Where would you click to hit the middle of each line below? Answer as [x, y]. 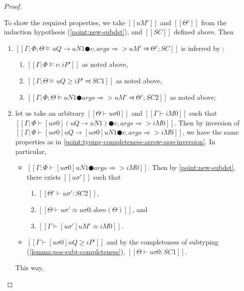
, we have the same [211, 132]
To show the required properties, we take [65, 22]
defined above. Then [204, 32]
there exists [44, 176]
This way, [30, 268]
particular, [31, 151]
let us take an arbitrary [50, 113]
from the [214, 22]
